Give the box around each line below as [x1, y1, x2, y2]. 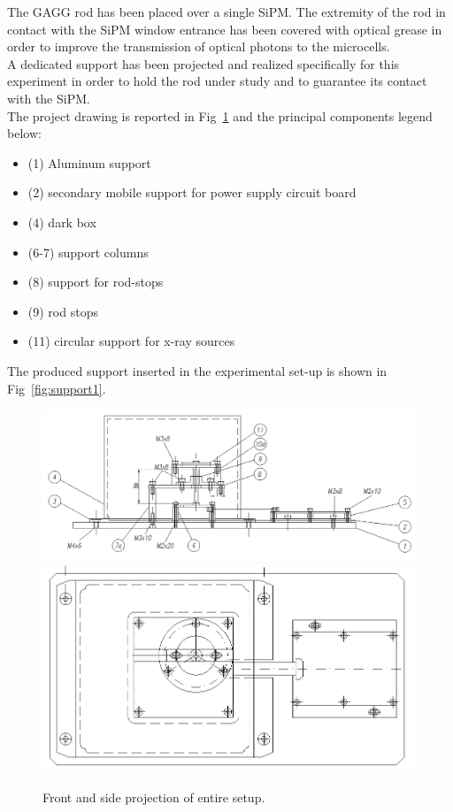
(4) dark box [27, 212, 96, 231]
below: [7, 124, 42, 142]
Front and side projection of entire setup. [42, 788, 265, 807]
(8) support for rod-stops [27, 272, 164, 291]
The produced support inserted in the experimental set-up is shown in [7, 361, 388, 379]
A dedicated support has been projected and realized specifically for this [7, 54, 400, 73]
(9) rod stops [27, 302, 98, 320]
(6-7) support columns [27, 242, 149, 261]
